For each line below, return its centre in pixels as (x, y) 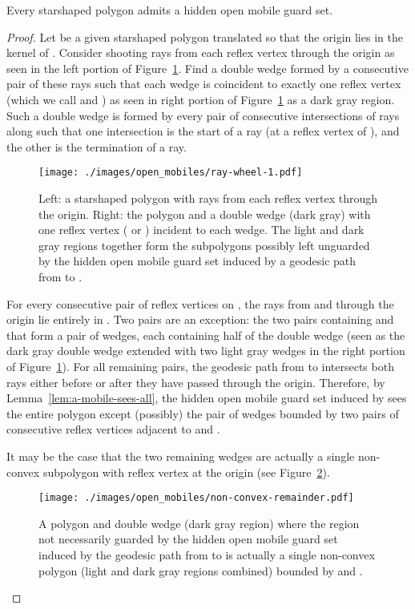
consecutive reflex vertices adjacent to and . (113, 429)
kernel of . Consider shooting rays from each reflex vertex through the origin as (201, 52)
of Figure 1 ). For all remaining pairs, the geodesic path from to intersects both (200, 366)
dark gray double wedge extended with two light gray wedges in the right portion (206, 351)
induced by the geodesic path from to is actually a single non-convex (207, 554)
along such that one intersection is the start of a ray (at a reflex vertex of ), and (203, 131)
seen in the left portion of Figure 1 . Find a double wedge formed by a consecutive (207, 68)
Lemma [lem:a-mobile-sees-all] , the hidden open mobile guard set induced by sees (207, 398)
